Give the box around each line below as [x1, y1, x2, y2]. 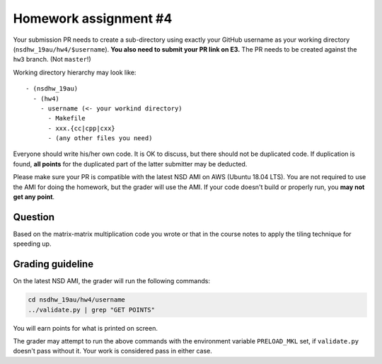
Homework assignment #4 [13, 11, 173, 26]
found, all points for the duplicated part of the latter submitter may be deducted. [13, 159, 248, 168]
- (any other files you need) [47, 135, 153, 142]
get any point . [13, 193, 55, 201]
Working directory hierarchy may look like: [13, 68, 137, 76]
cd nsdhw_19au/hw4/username [28, 296, 125, 304]
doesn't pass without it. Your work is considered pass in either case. [13, 347, 212, 356]
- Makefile [47, 114, 86, 123]
